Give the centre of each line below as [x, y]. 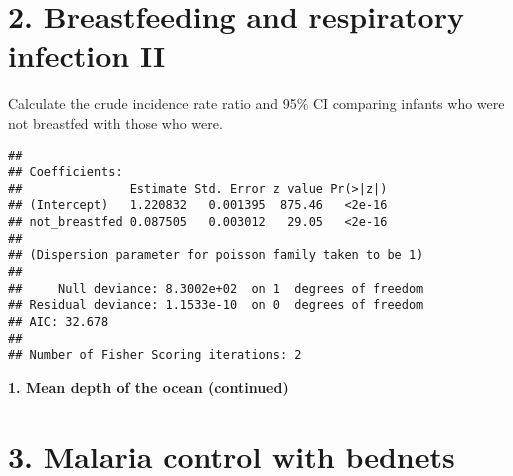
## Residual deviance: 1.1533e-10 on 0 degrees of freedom [216, 305]
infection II [87, 55]
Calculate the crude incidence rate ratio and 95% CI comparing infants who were [256, 103]
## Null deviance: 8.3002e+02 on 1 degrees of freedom [216, 288]
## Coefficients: [65, 172]
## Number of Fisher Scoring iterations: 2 [155, 355]
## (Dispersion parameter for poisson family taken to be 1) [216, 255]
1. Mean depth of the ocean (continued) [148, 387]
